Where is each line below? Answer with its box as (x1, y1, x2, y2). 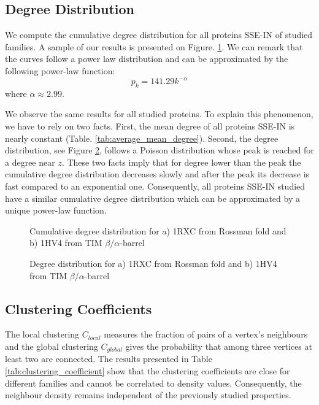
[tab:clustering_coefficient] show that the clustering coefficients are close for (5, 364, 290, 377)
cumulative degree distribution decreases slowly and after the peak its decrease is (5, 168, 310, 180)
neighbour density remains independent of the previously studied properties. (5, 388, 291, 401)
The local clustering (5, 328, 80, 341)
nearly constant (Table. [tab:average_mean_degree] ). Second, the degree (5, 131, 279, 144)
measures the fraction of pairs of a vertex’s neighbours (104, 328, 308, 341)
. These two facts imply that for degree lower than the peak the (61, 155, 301, 168)
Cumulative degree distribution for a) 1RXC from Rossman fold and (29, 224, 286, 237)
